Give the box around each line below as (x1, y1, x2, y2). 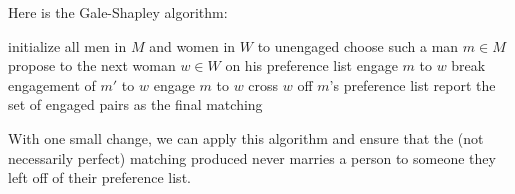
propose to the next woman (8, 55, 176, 76)
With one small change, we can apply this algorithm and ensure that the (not (8, 127, 484, 148)
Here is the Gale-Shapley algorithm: (8, 2, 228, 22)
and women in (149, 35, 236, 56)
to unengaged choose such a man (257, 35, 459, 56)
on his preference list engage (225, 55, 398, 76)
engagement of (8, 74, 96, 95)
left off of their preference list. (8, 167, 191, 188)
